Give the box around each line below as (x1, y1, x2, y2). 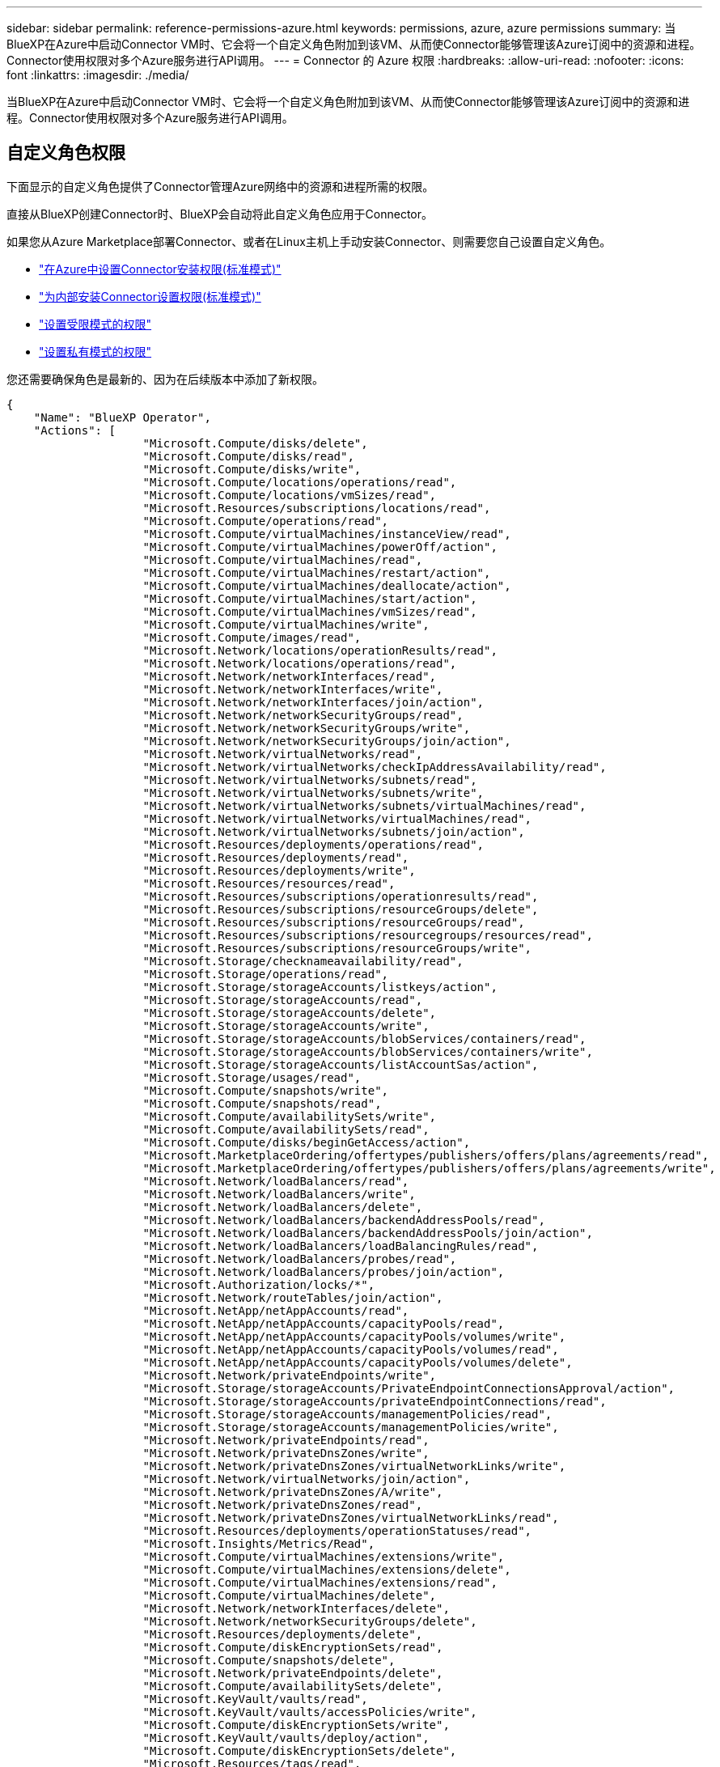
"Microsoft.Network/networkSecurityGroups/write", (142, 721, 471, 735)
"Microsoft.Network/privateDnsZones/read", (142, 1498, 423, 1511)
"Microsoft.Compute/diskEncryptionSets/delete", (142, 1744, 457, 1757)
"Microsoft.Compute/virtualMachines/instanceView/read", (142, 527, 511, 540)
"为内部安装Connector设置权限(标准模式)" (39, 289, 261, 303)
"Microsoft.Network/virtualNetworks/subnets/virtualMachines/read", (142, 799, 587, 812)
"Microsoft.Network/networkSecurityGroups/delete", (142, 1614, 477, 1628)
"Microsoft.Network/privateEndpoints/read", (142, 1433, 430, 1447)
